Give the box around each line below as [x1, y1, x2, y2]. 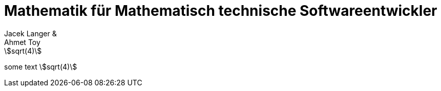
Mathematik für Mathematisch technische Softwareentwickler [4, 2, 437, 19]
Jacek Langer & [4, 29, 57, 38]
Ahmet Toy [4, 37, 40, 47]
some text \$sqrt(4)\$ [4, 62, 77, 71]
